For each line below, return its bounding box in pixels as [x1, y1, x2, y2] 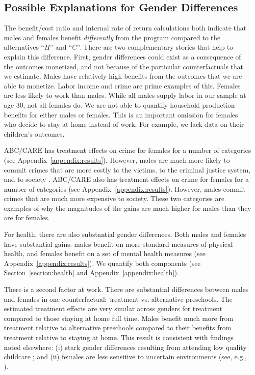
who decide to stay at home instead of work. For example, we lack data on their [4, 119, 244, 129]
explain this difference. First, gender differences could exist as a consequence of [4, 51, 241, 61]
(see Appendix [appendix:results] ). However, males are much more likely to [4, 154, 230, 165]
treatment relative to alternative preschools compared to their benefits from [4, 322, 231, 333]
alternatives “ [4, 42, 45, 52]
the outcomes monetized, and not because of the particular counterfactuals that [4, 61, 244, 71]
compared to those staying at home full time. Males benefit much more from [4, 313, 233, 323]
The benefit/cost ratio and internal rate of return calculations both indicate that [4, 23, 247, 33]
